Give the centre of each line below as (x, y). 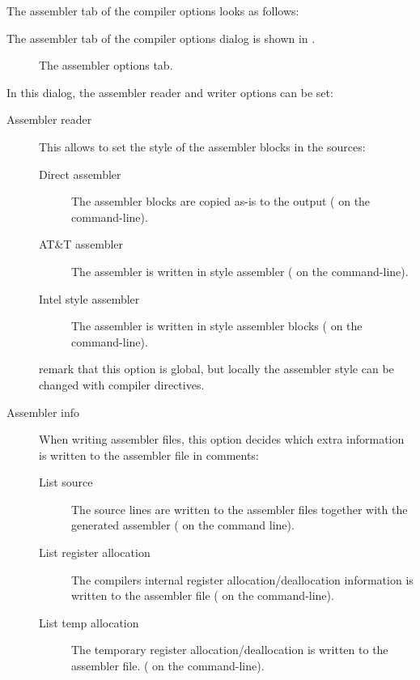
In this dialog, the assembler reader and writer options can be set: (170, 92)
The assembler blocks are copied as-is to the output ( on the (221, 201)
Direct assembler (80, 174)
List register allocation (95, 552)
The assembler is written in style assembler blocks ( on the (217, 326)
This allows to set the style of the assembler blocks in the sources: (202, 146)
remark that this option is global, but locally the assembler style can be (216, 369)
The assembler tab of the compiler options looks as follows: (153, 11)
